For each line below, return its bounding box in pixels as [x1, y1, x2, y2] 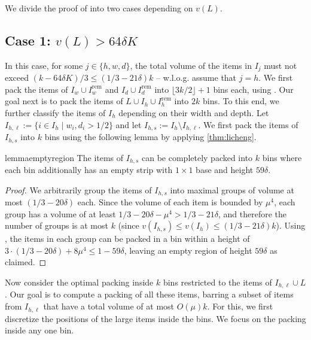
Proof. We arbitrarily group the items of [5, 183, 152, 196]
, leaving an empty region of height [124, 244, 252, 256]
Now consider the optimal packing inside [5, 276, 154, 288]
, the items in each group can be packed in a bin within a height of [5, 232, 250, 245]
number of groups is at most [5, 219, 108, 232]
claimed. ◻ [5, 256, 47, 268]
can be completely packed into [142, 151, 253, 163]
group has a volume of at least [5, 207, 116, 220]
